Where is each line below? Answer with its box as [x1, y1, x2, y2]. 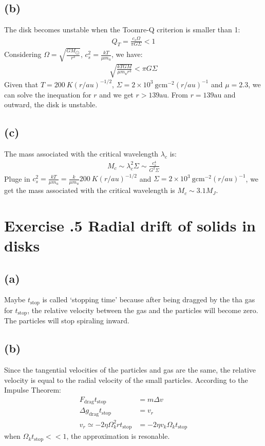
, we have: [111, 49, 143, 60]
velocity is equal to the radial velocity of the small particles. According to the [4, 374, 248, 385]
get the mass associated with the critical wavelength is [4, 185, 175, 196]
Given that [4, 79, 39, 89]
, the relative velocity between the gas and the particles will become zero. [27, 304, 258, 315]
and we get [99, 89, 134, 100]
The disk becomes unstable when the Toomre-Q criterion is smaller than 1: [4, 24, 240, 35]
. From [167, 89, 188, 100]
